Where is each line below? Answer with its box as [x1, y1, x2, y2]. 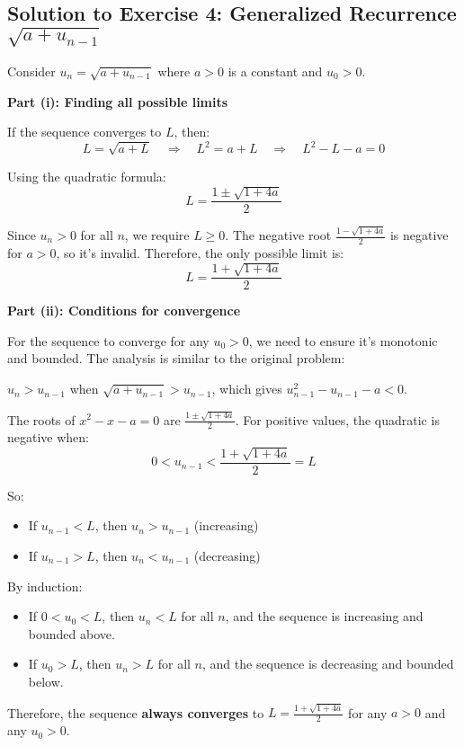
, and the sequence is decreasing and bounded [202, 654, 454, 673]
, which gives [211, 379, 282, 398]
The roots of [7, 410, 76, 429]
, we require [124, 226, 190, 244]
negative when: [7, 428, 89, 447]
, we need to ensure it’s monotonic [248, 331, 438, 350]
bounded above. [28, 624, 115, 643]
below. [28, 671, 64, 690]
